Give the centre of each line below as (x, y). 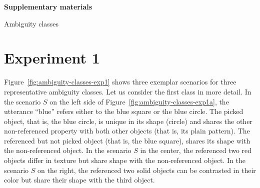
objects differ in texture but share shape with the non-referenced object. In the (125, 160)
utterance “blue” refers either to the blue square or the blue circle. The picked (124, 111)
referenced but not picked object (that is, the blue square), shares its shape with (127, 140)
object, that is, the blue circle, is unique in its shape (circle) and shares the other (128, 121)
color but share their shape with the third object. (79, 180)
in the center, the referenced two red (196, 150)
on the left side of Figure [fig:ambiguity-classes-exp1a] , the (139, 101)
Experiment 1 (52, 58)
